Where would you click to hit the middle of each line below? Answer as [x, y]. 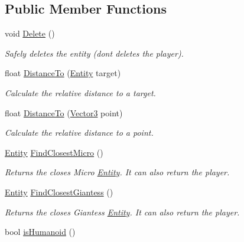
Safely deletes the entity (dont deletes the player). [94, 53]
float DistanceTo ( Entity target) [63, 73]
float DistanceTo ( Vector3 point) [64, 112]
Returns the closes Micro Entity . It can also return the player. [117, 172]
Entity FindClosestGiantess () [59, 192]
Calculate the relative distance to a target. [80, 92]
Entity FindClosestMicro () [54, 152]
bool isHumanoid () [40, 232]
